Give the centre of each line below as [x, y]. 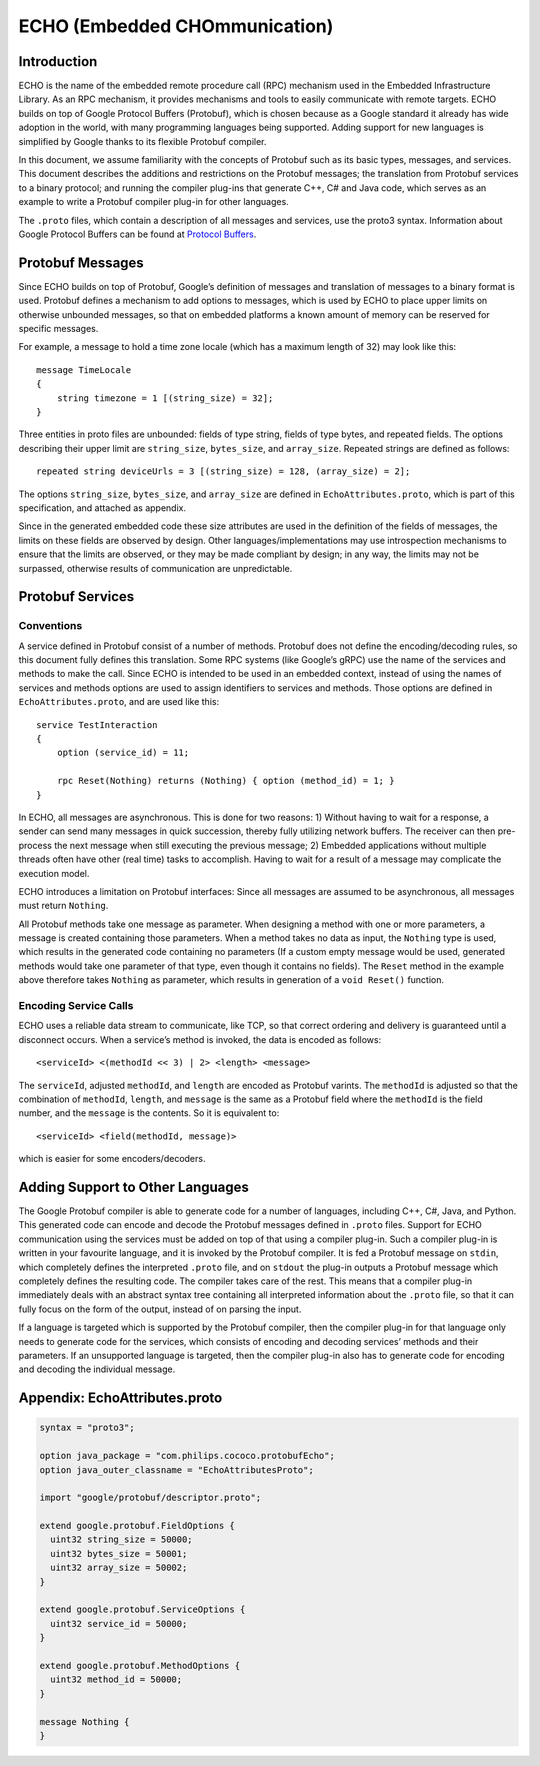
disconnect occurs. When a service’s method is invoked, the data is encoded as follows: [200, 1039]
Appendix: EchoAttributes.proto [120, 1398]
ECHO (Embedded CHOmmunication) [176, 26]
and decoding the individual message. [97, 1369]
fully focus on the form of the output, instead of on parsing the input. [160, 1309]
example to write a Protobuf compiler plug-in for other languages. [153, 202]
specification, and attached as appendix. [102, 507]
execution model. [54, 873]
